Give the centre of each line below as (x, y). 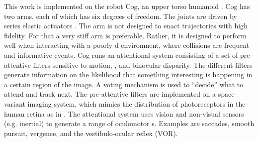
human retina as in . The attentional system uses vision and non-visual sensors (124, 113)
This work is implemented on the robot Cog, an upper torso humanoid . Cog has (127, 6)
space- (227, 94)
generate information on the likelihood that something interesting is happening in (128, 74)
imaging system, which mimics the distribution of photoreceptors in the (136, 103)
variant (15, 103)
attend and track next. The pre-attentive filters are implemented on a (110, 94)
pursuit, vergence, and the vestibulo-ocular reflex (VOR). (91, 133)
